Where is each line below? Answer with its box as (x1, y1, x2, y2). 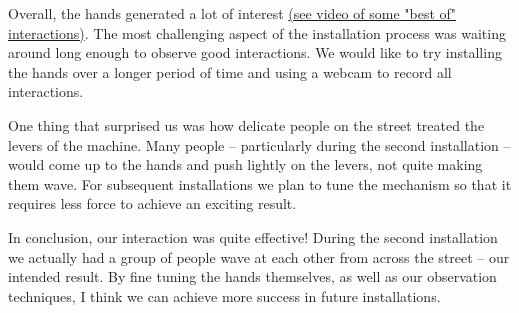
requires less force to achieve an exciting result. (8, 193, 297, 214)
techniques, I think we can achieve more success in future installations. (8, 285, 441, 306)
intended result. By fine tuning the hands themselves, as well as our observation (8, 266, 497, 287)
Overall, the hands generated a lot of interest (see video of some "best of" (8, 3, 457, 23)
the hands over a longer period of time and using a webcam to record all (8, 61, 452, 82)
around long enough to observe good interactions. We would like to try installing (8, 42, 502, 63)
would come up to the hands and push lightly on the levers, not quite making (8, 154, 483, 175)
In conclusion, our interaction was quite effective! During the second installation (8, 226, 498, 247)
